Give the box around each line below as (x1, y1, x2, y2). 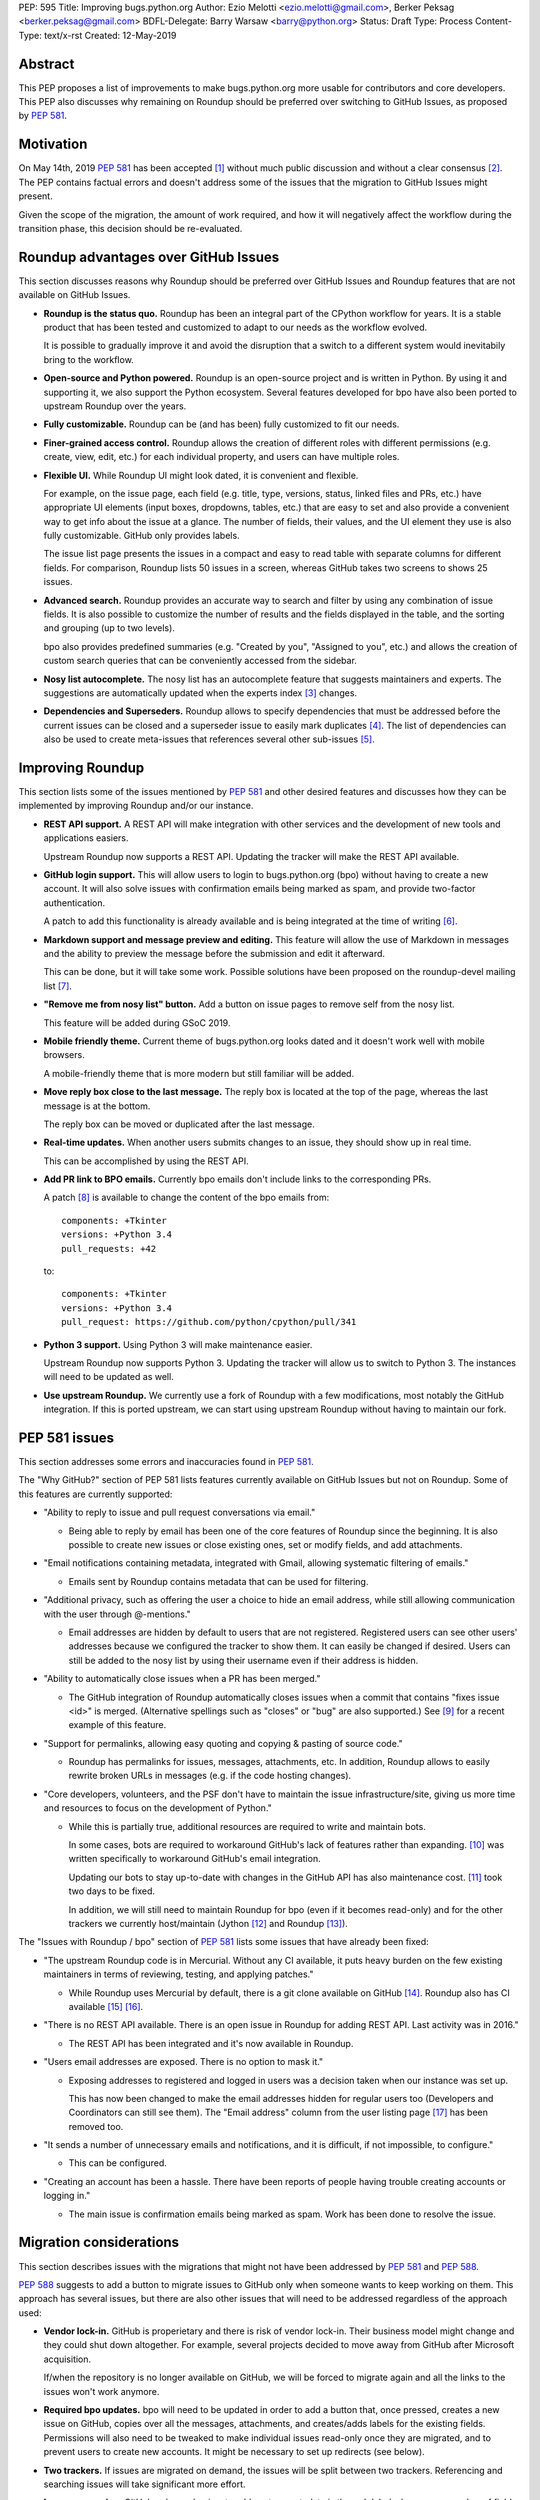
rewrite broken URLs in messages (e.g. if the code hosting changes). (68, 1770, 352, 1782)
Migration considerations (18, 2234, 180, 2251)
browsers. (43, 1049, 85, 1061)
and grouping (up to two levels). (43, 622, 175, 634)
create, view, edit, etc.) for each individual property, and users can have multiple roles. (43, 451, 400, 463)
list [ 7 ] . (43, 980, 72, 992)
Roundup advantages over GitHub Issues (18, 248, 280, 265)
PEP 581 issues (18, 1429, 115, 1446)
